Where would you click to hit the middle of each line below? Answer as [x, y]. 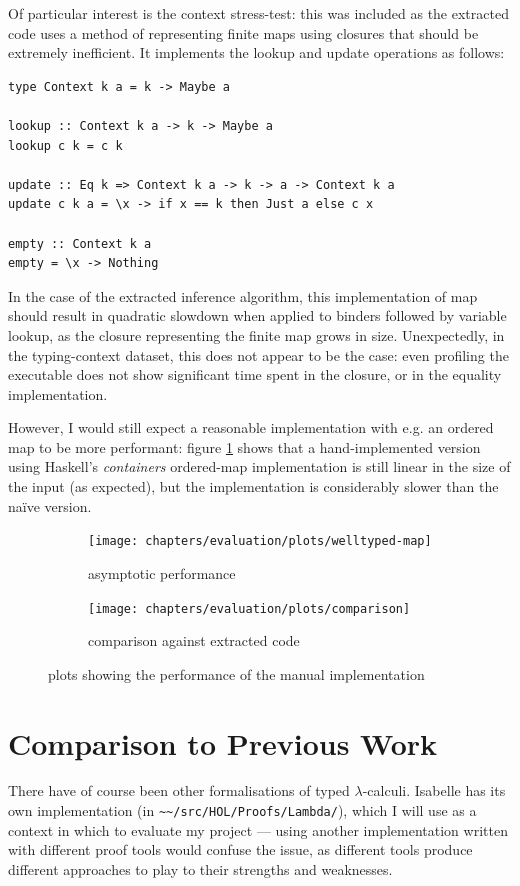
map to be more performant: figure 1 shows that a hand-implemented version [244, 446]
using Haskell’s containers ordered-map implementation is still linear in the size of [259, 466]
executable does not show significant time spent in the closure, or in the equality [255, 374]
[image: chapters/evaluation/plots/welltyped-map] [260, 541]
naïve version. [50, 505]
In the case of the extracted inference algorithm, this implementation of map [243, 295]
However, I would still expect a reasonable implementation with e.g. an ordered [251, 427]
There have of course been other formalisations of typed [179, 790]
